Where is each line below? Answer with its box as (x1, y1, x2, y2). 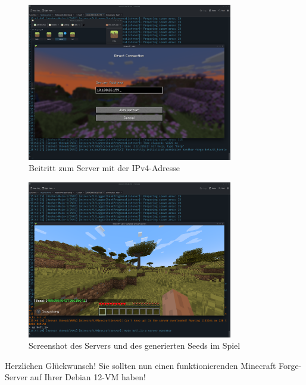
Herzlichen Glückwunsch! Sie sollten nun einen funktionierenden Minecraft (5, 359, 276, 371)
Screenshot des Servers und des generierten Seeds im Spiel (29, 339, 241, 352)
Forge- (279, 359, 302, 371)
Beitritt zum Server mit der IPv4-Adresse (29, 162, 180, 174)
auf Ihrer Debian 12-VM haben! (30, 371, 146, 383)
